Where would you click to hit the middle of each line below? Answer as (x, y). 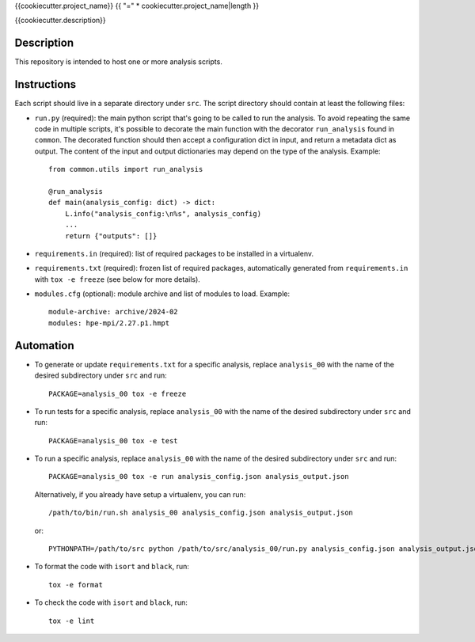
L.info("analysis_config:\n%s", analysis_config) (163, 213)
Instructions (46, 84)
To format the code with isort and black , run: (112, 567)
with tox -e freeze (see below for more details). (118, 279)
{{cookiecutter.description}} (60, 21)
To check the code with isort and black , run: (111, 602)
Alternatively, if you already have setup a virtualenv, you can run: (140, 494)
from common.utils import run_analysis (126, 169)
